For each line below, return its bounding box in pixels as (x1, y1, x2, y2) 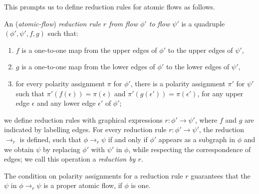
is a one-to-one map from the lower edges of (21, 61, 155, 72)
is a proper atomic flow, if (43, 180, 122, 191)
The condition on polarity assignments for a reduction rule (4, 170, 183, 181)
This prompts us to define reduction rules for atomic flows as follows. (4, 1, 216, 11)
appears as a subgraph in (158, 134, 235, 144)
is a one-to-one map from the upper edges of (21, 44, 157, 55)
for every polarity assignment (15, 78, 105, 88)
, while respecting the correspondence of (128, 144, 251, 154)
